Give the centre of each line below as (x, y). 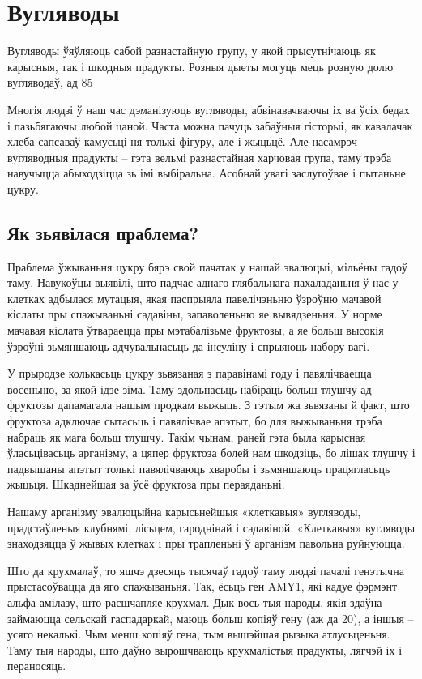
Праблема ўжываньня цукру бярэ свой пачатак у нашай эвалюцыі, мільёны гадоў (208, 266)
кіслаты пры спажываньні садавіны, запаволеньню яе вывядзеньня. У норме (195, 314)
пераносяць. (37, 666)
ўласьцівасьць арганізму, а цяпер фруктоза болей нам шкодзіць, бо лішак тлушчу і (211, 453)
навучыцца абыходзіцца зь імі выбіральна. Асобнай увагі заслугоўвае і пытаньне (207, 173)
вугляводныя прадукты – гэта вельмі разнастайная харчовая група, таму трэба (200, 157)
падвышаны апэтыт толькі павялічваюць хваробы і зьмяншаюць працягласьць (199, 468)
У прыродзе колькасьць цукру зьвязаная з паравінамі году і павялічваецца (190, 373)
